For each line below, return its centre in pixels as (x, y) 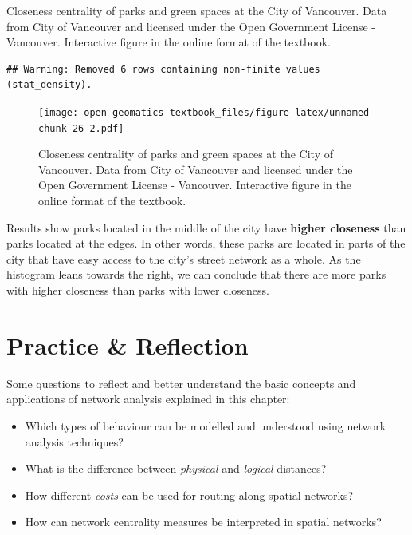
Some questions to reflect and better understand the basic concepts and (181, 383)
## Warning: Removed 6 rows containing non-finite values (163, 69)
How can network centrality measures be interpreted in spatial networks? (203, 522)
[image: (59, 112)
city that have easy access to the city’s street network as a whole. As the (184, 258)
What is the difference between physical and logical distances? (176, 468)
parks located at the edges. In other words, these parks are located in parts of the (206, 243)
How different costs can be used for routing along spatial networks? (189, 495)
